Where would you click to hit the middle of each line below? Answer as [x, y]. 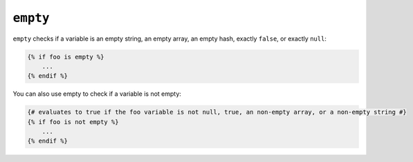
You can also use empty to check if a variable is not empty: [97, 94]
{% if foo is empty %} [66, 57]
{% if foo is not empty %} [73, 122]
